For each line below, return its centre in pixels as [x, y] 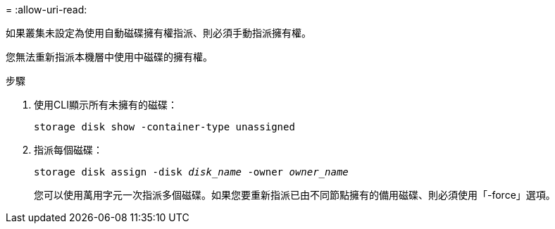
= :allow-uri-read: [46, 10]
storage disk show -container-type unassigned [164, 127]
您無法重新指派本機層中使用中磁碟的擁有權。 [109, 57]
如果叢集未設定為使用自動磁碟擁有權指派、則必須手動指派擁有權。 [158, 33]
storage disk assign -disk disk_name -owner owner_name [191, 172]
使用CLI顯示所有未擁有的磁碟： [106, 105]
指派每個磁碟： [68, 150]
